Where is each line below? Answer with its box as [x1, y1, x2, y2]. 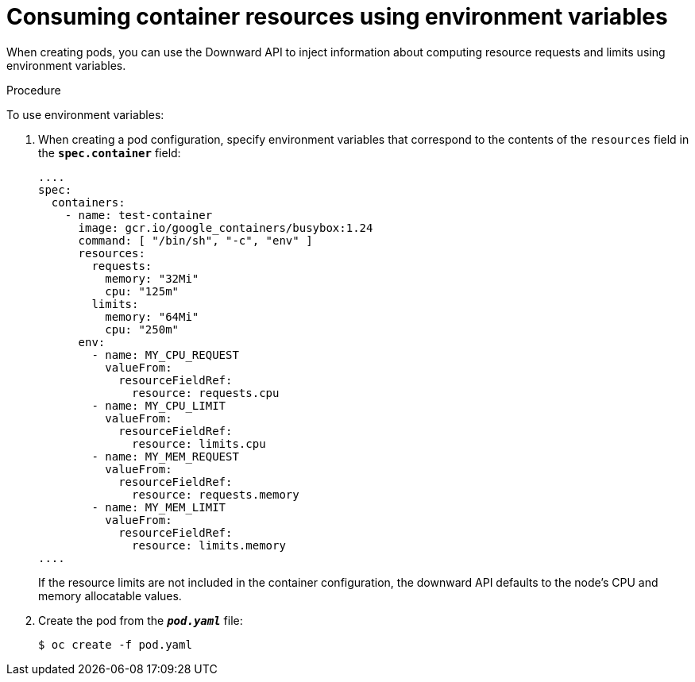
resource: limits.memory [132, 538, 286, 552]
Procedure [6, 83, 61, 97]
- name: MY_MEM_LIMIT [91, 500, 226, 514]
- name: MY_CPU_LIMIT [91, 399, 226, 412]
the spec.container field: [38, 145, 181, 160]
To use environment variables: [6, 107, 164, 121]
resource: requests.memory [132, 487, 299, 501]
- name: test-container [64, 208, 213, 222]
